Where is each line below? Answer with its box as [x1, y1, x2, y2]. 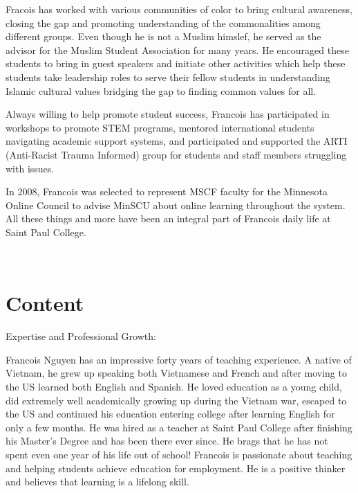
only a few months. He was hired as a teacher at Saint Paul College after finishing [6, 420, 352, 434]
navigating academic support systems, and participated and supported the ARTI [6, 134, 348, 148]
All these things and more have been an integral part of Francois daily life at [6, 211, 331, 226]
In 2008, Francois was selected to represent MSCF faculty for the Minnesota [6, 184, 328, 199]
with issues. [6, 161, 55, 175]
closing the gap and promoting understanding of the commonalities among [6, 15, 321, 30]
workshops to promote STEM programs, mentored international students [6, 120, 314, 134]
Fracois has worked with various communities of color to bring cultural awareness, [6, 2, 352, 16]
